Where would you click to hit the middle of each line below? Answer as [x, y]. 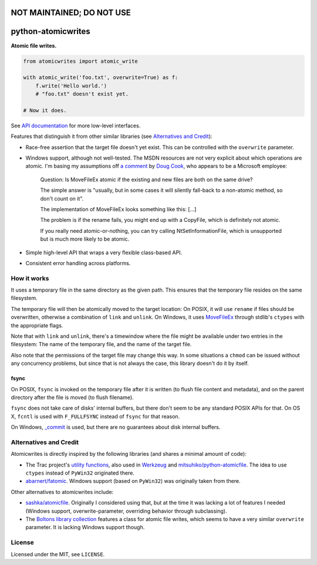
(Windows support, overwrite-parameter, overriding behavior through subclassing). [126, 511]
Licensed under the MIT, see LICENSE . [58, 554]
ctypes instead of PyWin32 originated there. [80, 473]
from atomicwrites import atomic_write [80, 61]
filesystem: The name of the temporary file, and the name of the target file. [101, 344]
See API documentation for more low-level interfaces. [76, 126]
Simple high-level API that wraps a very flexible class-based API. [104, 252]
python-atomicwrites [50, 31]
